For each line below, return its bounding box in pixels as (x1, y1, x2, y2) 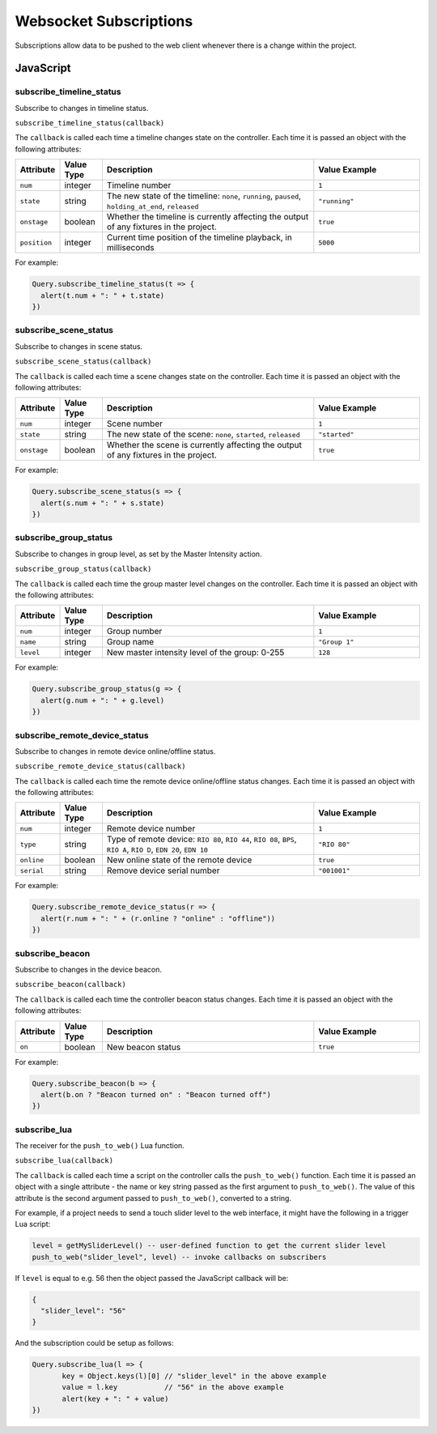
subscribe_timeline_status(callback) (15, 118, 165, 128)
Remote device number (106, 823, 196, 834)
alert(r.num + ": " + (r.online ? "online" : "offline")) (40, 913, 276, 923)
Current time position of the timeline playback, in (106, 232, 293, 243)
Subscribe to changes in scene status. (15, 341, 143, 351)
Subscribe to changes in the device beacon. (15, 964, 162, 974)
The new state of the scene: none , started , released (106, 429, 300, 440)
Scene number (106, 418, 163, 429)
